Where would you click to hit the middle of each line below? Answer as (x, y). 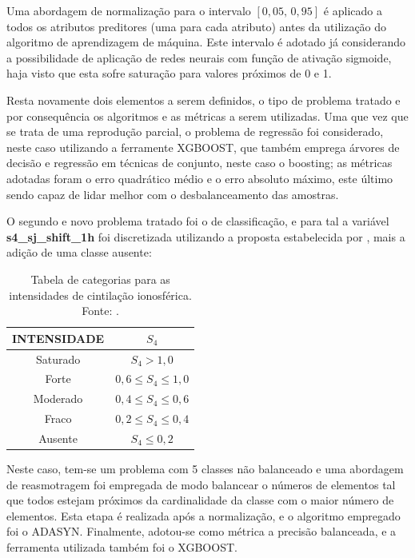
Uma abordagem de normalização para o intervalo (129, 10)
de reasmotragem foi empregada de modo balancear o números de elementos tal (201, 484)
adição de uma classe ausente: (79, 252)
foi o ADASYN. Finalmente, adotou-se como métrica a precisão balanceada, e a (202, 531)
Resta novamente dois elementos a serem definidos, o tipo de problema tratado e (204, 100)
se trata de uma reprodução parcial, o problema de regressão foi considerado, (195, 132)
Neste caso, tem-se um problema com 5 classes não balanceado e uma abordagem (205, 468)
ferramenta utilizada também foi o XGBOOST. (122, 546)
